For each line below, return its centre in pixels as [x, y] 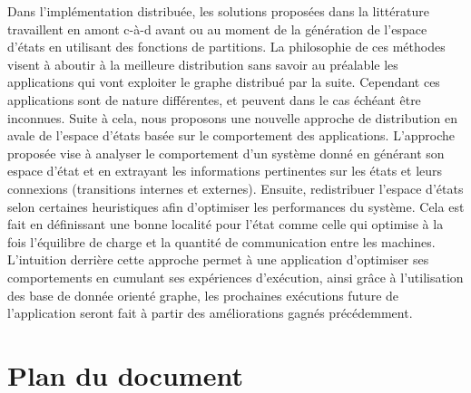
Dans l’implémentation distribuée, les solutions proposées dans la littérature [218, 11]
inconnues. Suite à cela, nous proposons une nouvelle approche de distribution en [232, 117]
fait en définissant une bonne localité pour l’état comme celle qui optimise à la [226, 224]
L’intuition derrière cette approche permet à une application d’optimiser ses [218, 259]
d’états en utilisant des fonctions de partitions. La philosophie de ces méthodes [226, 47]
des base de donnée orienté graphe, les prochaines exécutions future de [203, 295]
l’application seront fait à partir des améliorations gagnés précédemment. [210, 313]
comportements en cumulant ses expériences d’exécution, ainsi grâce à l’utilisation [235, 277]
